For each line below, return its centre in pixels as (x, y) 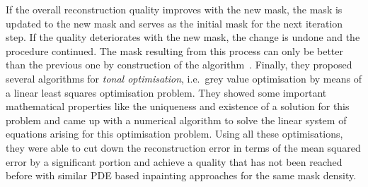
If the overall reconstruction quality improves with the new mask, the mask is (174, 9)
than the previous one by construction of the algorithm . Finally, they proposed (179, 65)
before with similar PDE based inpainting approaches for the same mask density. (181, 175)
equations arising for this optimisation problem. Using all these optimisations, (174, 134)
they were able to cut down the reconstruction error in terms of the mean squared (183, 147)
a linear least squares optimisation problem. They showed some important (166, 92)
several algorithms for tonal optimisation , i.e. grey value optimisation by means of (184, 78)
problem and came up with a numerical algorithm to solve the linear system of (176, 120)
